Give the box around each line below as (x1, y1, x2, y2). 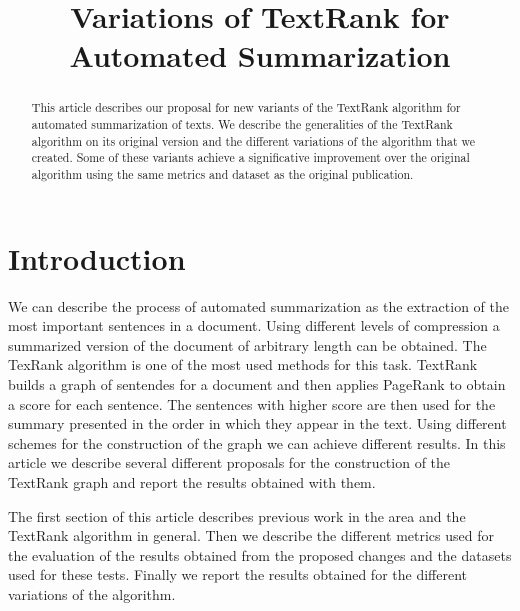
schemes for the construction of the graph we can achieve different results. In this (8, 432, 506, 453)
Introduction (8, 237, 186, 278)
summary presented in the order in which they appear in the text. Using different (8, 413, 507, 434)
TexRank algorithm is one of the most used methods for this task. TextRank (8, 354, 478, 375)
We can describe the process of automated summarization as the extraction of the (8, 295, 510, 316)
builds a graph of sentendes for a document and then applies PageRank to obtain (8, 373, 506, 394)
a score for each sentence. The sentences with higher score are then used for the (8, 393, 496, 414)
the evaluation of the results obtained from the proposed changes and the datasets (8, 544, 512, 565)
